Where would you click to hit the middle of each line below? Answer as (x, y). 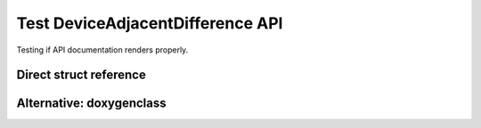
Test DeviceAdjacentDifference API (150, 23)
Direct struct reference (81, 75)
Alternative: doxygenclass (91, 104)
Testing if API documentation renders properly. (102, 50)
